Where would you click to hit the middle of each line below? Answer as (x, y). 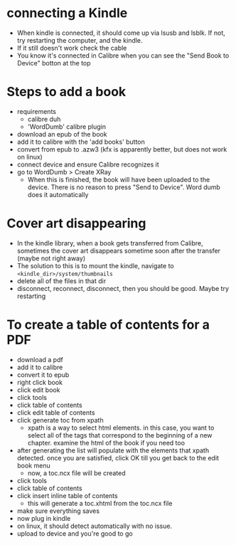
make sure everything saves (58, 511)
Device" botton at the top (54, 63)
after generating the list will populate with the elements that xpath (113, 450)
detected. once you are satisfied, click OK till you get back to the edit (118, 457)
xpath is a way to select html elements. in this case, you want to (121, 428)
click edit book (38, 390)
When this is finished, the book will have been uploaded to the (119, 179)
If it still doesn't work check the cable (72, 48)
